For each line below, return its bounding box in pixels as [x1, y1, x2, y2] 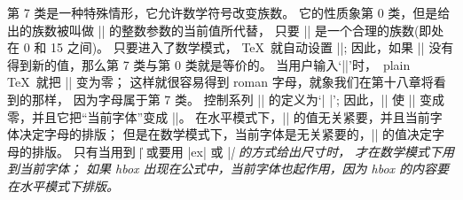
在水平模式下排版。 [7, 176, 119, 195]
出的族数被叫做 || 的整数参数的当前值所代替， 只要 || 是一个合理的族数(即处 [7, 20, 444, 39]
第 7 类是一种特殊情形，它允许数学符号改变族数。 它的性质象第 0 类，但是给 [7, 4, 451, 21]
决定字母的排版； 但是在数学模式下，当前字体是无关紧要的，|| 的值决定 [19, 125, 433, 143]
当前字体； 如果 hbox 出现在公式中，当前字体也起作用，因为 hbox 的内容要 [19, 159, 450, 178]
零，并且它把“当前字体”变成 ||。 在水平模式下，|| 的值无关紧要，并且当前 [7, 107, 430, 126]
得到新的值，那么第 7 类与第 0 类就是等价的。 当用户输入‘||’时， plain [7, 55, 411, 73]
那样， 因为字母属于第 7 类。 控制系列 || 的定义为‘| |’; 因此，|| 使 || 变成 [31, 89, 445, 108]
